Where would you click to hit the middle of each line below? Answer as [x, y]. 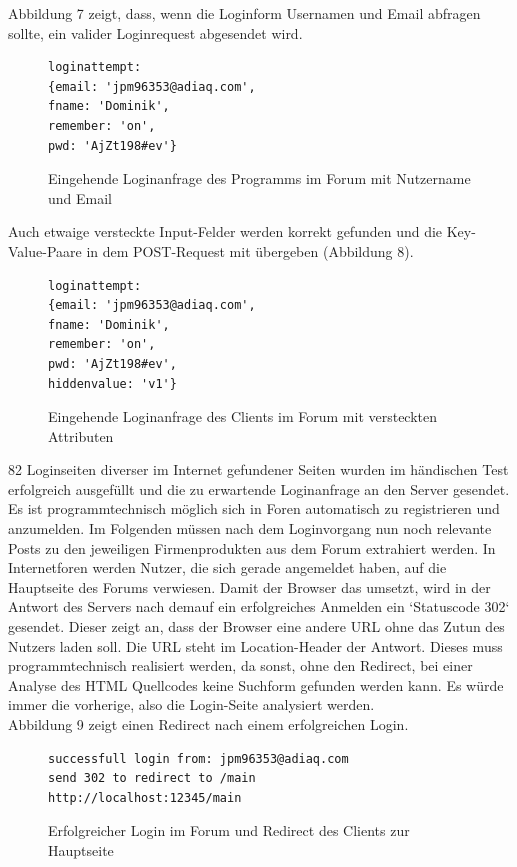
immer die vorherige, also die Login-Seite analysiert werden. [191, 704]
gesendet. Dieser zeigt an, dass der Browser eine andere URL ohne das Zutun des [256, 626]
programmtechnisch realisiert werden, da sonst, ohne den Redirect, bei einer [240, 665]
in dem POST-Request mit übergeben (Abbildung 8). [250, 250]
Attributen [81, 435]
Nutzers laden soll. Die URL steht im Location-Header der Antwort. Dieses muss [255, 645]
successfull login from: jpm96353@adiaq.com [198, 758]
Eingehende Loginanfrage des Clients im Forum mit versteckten [243, 416]
